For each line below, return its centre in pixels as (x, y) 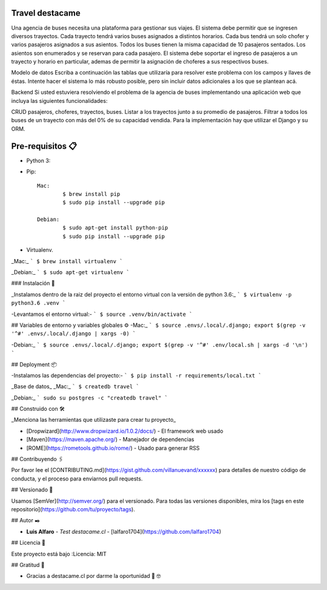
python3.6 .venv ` (38, 303)
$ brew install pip (91, 194)
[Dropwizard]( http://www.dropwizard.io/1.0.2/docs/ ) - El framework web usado (125, 431)
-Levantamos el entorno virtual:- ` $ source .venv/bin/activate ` (102, 314)
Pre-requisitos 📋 (44, 146)
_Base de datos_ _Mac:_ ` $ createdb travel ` (75, 387)
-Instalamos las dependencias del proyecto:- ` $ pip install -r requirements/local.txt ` (136, 375)
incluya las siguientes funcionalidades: (59, 100)
